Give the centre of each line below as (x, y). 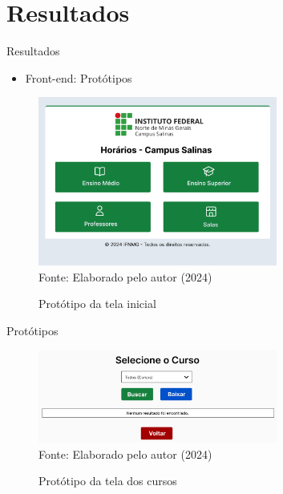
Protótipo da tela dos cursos (108, 481)
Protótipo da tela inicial (97, 304)
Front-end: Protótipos (79, 77)
